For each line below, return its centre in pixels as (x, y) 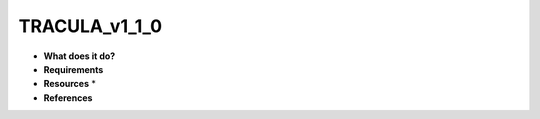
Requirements (73, 69)
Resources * (70, 84)
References (68, 97)
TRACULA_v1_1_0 (90, 26)
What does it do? (79, 56)
